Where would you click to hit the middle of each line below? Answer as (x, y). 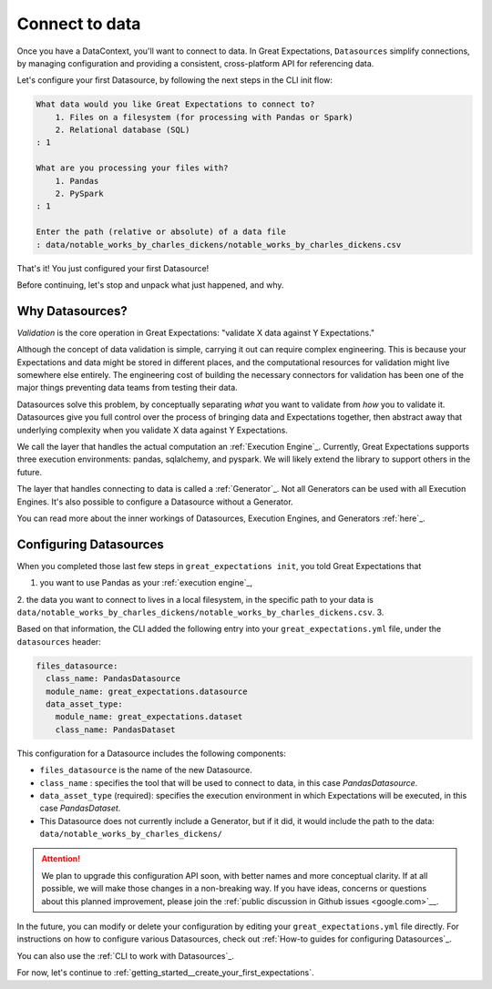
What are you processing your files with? (132, 168)
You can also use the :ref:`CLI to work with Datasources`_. (125, 955)
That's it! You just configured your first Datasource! (113, 268)
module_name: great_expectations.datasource (147, 691)
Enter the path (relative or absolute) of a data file (161, 232)
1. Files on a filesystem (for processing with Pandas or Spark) (204, 117)
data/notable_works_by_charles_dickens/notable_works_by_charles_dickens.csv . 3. (200, 612)
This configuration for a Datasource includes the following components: (151, 753)
